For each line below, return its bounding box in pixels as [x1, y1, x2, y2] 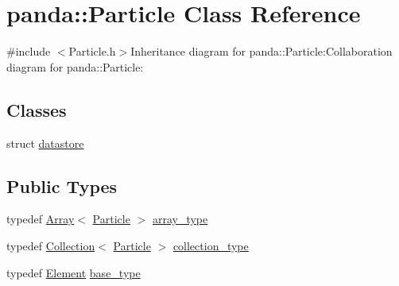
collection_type [172, 237, 249, 253]
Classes [6, 97, 67, 122]
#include [6, 43, 51, 60]
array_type [152, 211, 208, 227]
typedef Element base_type [6, 264, 141, 280]
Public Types [6, 173, 118, 198]
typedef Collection [6, 237, 95, 253]
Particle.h [68, 43, 116, 60]
